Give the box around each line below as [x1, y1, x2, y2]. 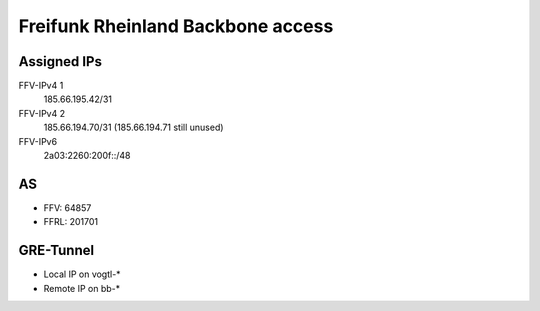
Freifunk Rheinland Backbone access [18, 15, 334, 37]
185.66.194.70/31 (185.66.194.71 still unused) [43, 121, 224, 134]
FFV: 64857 [43, 201, 92, 214]
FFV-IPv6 [18, 135, 58, 147]
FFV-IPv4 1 [18, 80, 64, 92]
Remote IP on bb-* [43, 282, 121, 294]
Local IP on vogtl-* [43, 268, 121, 280]
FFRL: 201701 [43, 216, 99, 228]
